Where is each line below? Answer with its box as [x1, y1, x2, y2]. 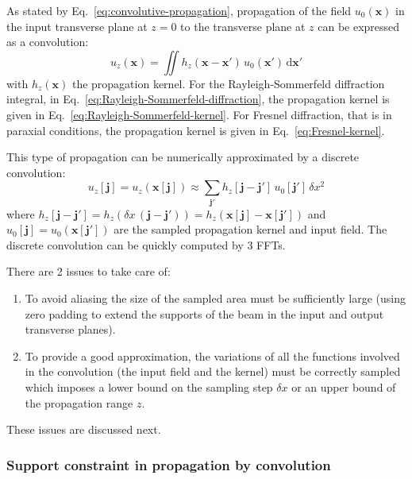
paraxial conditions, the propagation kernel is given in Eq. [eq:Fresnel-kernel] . [6, 122, 385, 138]
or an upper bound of [291, 379, 396, 396]
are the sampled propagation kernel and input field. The [114, 221, 387, 238]
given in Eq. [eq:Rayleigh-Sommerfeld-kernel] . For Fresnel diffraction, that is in [6, 106, 392, 122]
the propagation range [25, 394, 133, 411]
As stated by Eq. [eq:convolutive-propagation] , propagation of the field [6, 2, 352, 18]
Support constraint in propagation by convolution [6, 454, 331, 474]
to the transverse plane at [180, 17, 306, 34]
